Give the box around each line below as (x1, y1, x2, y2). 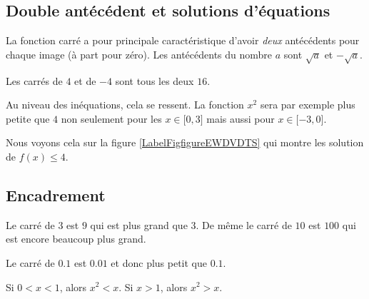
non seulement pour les (61, 111, 162, 126)
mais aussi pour (206, 111, 275, 126)
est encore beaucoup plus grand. (6, 231, 146, 246)
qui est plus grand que (90, 217, 188, 232)
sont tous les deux (115, 73, 194, 88)
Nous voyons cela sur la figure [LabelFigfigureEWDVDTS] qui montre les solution (6, 135, 364, 150)
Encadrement (6, 183, 106, 206)
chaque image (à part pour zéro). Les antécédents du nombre (6, 46, 273, 61)
